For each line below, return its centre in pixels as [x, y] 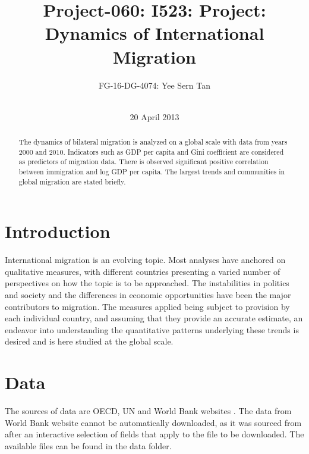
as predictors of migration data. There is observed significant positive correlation [144, 162]
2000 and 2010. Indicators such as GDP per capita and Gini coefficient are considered [151, 151]
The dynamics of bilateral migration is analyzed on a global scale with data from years [153, 142]
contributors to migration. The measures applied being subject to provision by [147, 306]
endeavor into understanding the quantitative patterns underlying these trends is [152, 329]
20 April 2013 [154, 116]
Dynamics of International [154, 33]
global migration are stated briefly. [72, 181]
